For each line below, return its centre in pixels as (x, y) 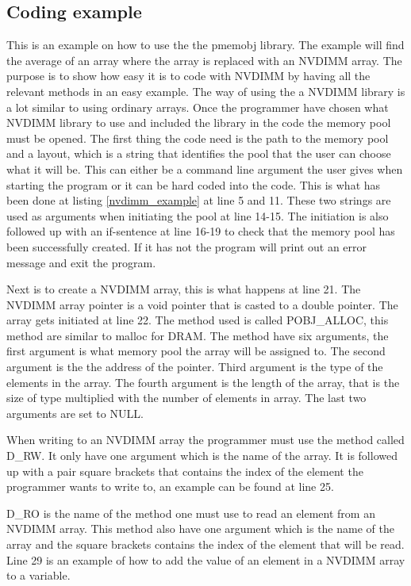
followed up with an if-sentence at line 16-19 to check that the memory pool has (201, 231)
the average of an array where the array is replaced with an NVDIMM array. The (204, 60)
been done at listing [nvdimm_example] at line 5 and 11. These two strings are (199, 200)
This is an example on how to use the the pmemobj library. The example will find (205, 45)
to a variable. (38, 575)
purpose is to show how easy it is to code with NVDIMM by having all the (188, 76)
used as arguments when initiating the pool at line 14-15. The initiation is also (198, 215)
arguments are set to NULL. (75, 413)
